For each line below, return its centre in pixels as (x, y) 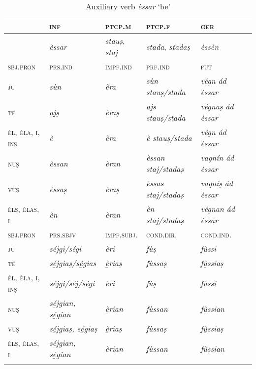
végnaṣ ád (217, 106)
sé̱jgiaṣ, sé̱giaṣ (73, 328)
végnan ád (218, 209)
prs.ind (61, 66)
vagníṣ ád (217, 183)
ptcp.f (158, 26)
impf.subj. (121, 234)
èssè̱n (210, 46)
